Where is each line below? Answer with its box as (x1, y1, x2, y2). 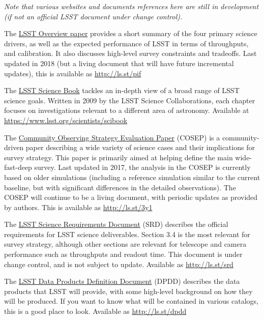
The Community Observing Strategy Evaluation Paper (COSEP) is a (4, 132, 220, 142)
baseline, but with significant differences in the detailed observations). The (4, 182, 236, 192)
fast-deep (4, 162, 32, 172)
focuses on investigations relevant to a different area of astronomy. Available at (4, 105, 249, 115)
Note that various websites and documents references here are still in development (4, 1, 259, 11)
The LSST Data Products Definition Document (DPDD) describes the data (4, 276, 240, 286)
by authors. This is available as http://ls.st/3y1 (4, 201, 153, 212)
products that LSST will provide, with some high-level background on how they (4, 285, 253, 296)
